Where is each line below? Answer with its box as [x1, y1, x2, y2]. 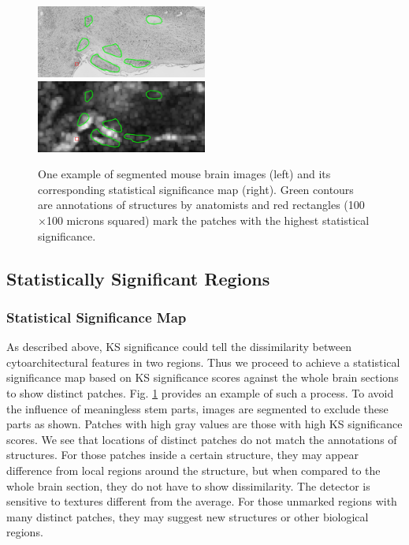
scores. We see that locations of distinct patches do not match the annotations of [6, 431, 397, 447]
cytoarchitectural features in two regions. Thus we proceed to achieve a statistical [6, 353, 400, 370]
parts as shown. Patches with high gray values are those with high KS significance [6, 416, 403, 432]
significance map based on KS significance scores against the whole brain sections [6, 369, 399, 386]
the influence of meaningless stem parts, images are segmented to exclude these [6, 400, 389, 416]
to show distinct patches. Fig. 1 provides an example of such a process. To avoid [6, 385, 394, 401]
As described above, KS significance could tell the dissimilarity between [6, 338, 351, 355]
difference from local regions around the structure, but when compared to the [6, 462, 381, 478]
